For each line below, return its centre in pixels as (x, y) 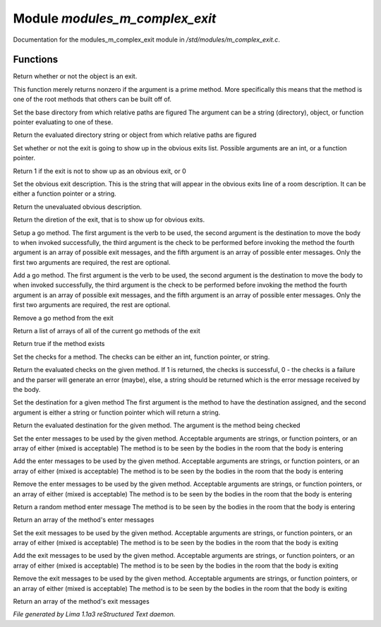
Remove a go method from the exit (64, 318)
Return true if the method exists (59, 344)
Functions (36, 60)
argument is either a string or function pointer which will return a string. (117, 412)
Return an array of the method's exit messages (81, 602)
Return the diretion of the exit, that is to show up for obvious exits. (109, 220)
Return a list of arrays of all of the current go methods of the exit (107, 331)
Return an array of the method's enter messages (84, 520)
